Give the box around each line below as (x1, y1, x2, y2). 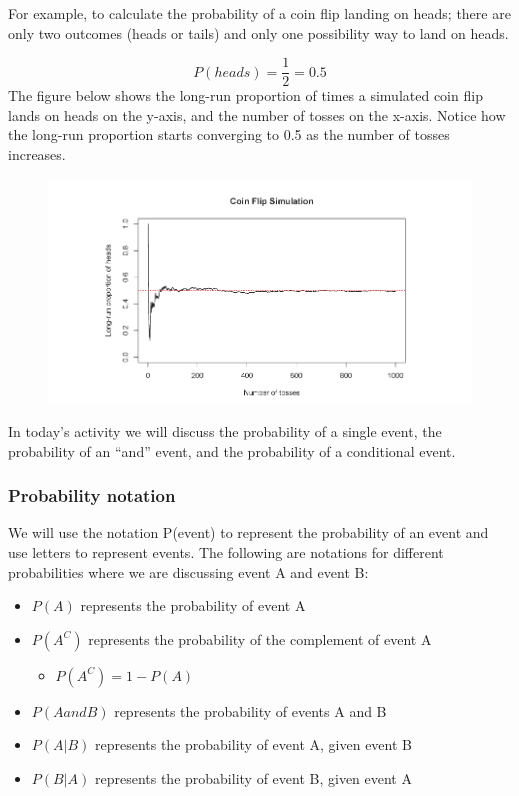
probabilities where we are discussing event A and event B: (8, 561, 369, 582)
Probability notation (8, 483, 176, 508)
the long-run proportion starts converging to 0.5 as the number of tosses (8, 124, 450, 145)
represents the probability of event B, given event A (94, 768, 412, 789)
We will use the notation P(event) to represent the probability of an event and (8, 522, 489, 543)
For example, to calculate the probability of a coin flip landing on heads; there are (8, 3, 511, 23)
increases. (8, 144, 66, 165)
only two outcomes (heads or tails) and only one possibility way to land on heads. (8, 22, 509, 43)
